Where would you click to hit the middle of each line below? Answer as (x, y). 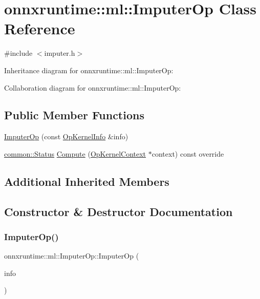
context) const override (188, 153)
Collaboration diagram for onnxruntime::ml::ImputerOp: (93, 87)
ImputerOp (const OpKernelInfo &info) (66, 136)
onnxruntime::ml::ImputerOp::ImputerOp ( (72, 256)
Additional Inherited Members (87, 181)
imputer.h (60, 53)
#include (18, 53)
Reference (40, 28)
